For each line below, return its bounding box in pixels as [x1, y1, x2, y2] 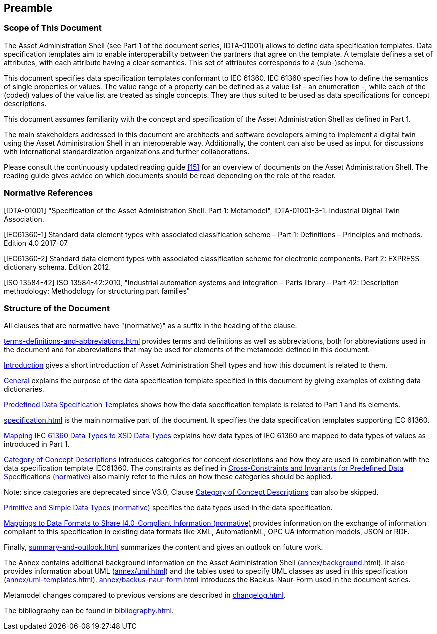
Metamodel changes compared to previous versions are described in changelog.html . [4, 591, 286, 600]
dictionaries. [4, 385, 44, 394]
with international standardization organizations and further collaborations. [4, 147, 250, 156]
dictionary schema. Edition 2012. [4, 262, 111, 271]
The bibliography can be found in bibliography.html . [4, 606, 174, 615]
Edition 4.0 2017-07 [4, 238, 68, 247]
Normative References [4, 188, 93, 198]
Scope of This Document [4, 23, 102, 33]
